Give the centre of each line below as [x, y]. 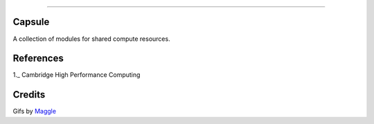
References [38, 59]
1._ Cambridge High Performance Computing [77, 75]
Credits [29, 95]
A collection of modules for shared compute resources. [91, 39]
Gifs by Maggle [35, 112]
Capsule [31, 22]
